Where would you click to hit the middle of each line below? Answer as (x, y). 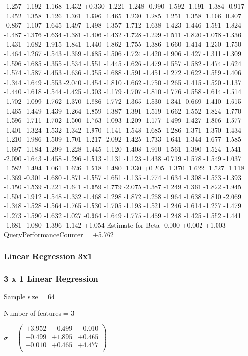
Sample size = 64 (30, 296)
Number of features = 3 (39, 313)
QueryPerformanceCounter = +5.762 (59, 234)
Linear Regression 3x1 (48, 256)
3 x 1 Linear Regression (51, 278)
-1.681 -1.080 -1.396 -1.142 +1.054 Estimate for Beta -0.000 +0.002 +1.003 (115, 225)
